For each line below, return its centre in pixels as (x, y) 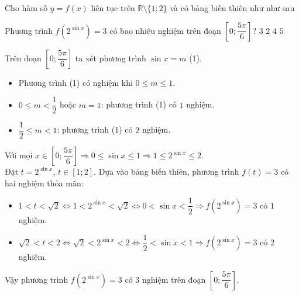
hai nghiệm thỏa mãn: (44, 183)
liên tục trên (113, 8)
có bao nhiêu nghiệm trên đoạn (165, 30)
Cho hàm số (26, 8)
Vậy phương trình (37, 279)
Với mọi (19, 155)
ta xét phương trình (111, 58)
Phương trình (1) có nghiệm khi (75, 82)
